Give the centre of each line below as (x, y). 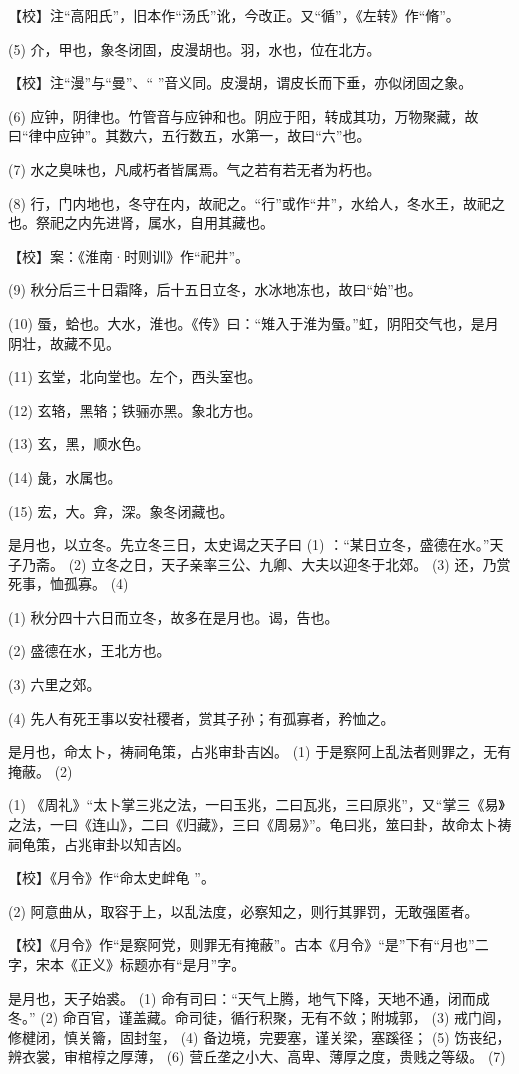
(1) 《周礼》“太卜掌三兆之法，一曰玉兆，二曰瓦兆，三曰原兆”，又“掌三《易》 (256, 804)
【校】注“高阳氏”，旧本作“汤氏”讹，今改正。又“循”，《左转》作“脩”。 (234, 15)
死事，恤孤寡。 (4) (68, 583)
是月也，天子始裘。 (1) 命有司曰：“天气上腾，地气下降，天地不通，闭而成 (249, 997)
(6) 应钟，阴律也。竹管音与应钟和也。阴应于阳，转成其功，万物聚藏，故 (243, 115)
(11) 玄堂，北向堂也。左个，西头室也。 (135, 376)
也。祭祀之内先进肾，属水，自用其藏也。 (141, 222)
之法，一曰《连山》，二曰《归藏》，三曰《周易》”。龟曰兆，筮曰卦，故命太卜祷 (260, 824)
